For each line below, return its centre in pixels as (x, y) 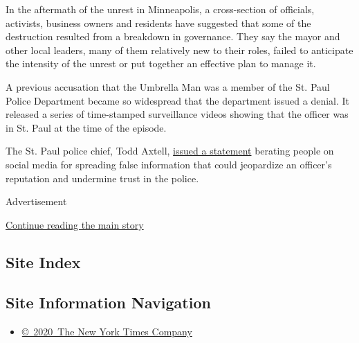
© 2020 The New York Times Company (107, 332)
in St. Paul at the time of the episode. (86, 127)
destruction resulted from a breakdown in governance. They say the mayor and (173, 36)
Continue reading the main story (75, 224)
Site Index (43, 262)
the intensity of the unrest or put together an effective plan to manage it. (161, 63)
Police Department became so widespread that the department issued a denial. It (177, 100)
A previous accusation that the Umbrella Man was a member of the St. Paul (168, 86)
